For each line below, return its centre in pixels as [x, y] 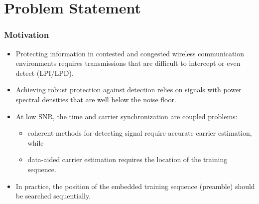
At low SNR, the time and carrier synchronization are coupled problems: [127, 116]
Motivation [27, 35]
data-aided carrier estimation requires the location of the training [128, 159]
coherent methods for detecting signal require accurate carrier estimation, [140, 133]
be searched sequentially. [53, 196]
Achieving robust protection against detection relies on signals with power [129, 90]
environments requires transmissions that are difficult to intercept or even [128, 63]
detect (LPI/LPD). [45, 73]
